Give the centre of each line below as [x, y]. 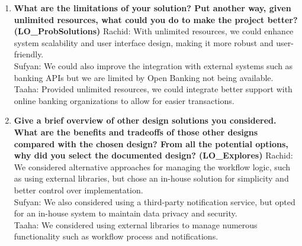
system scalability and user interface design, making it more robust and [144, 42]
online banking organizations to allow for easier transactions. [124, 100]
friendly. [29, 54]
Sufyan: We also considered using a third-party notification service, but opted [155, 201]
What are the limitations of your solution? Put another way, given [152, 8]
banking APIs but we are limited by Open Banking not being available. [144, 77]
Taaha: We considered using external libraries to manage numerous [136, 224]
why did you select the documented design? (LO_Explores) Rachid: [153, 155]
